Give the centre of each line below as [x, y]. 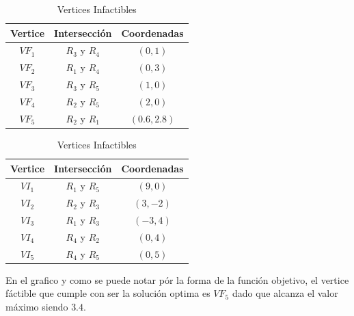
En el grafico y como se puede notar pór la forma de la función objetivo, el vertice [177, 279]
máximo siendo [37, 306]
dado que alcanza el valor [285, 293]
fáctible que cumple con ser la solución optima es [108, 293]
